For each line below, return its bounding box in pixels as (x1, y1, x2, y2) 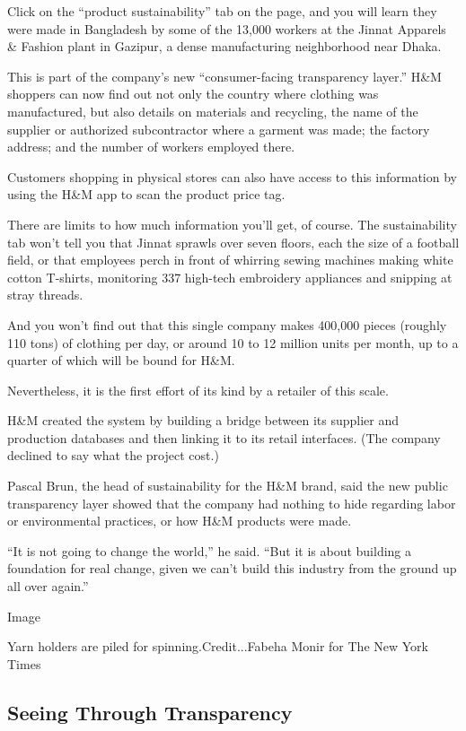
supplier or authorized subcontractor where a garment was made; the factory (7, 119, 430, 138)
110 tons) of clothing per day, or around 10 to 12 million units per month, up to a (7, 333, 459, 352)
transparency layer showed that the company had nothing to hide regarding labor (7, 493, 456, 512)
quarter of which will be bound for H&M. (7, 351, 235, 370)
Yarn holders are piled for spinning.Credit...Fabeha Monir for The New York (7, 637, 428, 656)
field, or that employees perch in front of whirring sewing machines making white (7, 250, 453, 269)
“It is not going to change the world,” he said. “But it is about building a (7, 541, 412, 560)
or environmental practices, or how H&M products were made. (7, 511, 352, 530)
